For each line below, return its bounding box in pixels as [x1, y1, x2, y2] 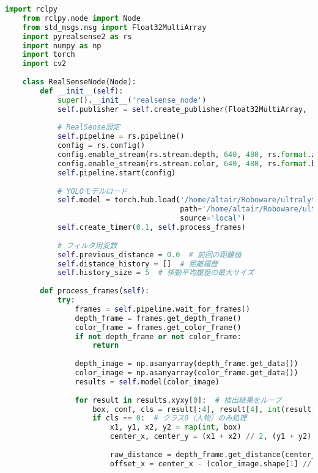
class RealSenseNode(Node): [22, 78, 136, 86]
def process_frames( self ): [40, 287, 150, 296]
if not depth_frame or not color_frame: [75, 332, 242, 341]
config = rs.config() [57, 141, 146, 150]
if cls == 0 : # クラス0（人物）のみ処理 [92, 414, 247, 423]
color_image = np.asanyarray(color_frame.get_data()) [75, 369, 298, 377]
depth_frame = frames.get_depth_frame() [75, 313, 242, 323]
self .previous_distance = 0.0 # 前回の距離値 [57, 250, 242, 259]
